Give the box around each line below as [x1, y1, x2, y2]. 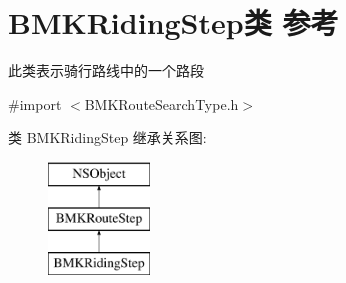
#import [8, 93, 62, 114]
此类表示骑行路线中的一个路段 [8, 60, 204, 81]
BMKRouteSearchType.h [84, 93, 239, 114]
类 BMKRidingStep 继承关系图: [8, 127, 207, 148]
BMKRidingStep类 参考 [8, 2, 339, 43]
